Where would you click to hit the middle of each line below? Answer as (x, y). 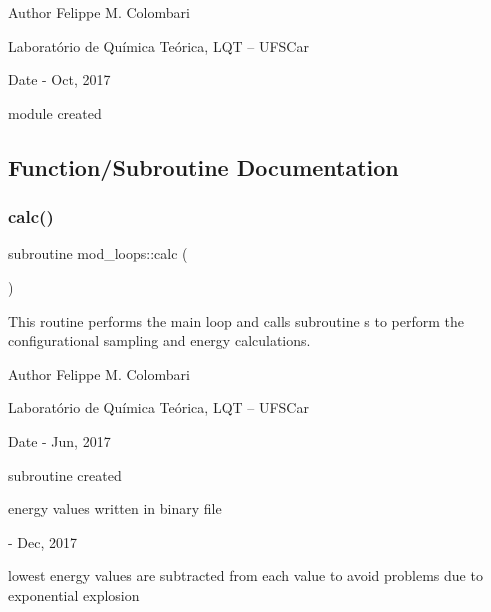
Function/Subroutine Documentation (203, 166)
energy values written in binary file (115, 508)
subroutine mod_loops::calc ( (98, 253)
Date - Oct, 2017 (59, 79)
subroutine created (65, 474)
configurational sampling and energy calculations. (159, 340)
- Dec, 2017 (43, 541)
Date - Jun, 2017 (59, 440)
